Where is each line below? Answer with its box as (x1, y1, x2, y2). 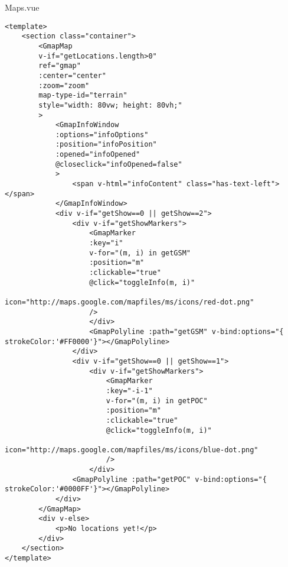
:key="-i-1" (106, 386, 153, 395)
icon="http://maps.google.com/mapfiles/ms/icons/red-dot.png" (5, 297, 254, 306)
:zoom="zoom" (38, 81, 90, 90)
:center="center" (38, 71, 106, 80)
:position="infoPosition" (55, 140, 157, 149)
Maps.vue (5, 1, 40, 13)
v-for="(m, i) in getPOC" (106, 396, 208, 405)
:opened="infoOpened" (55, 150, 140, 159)
